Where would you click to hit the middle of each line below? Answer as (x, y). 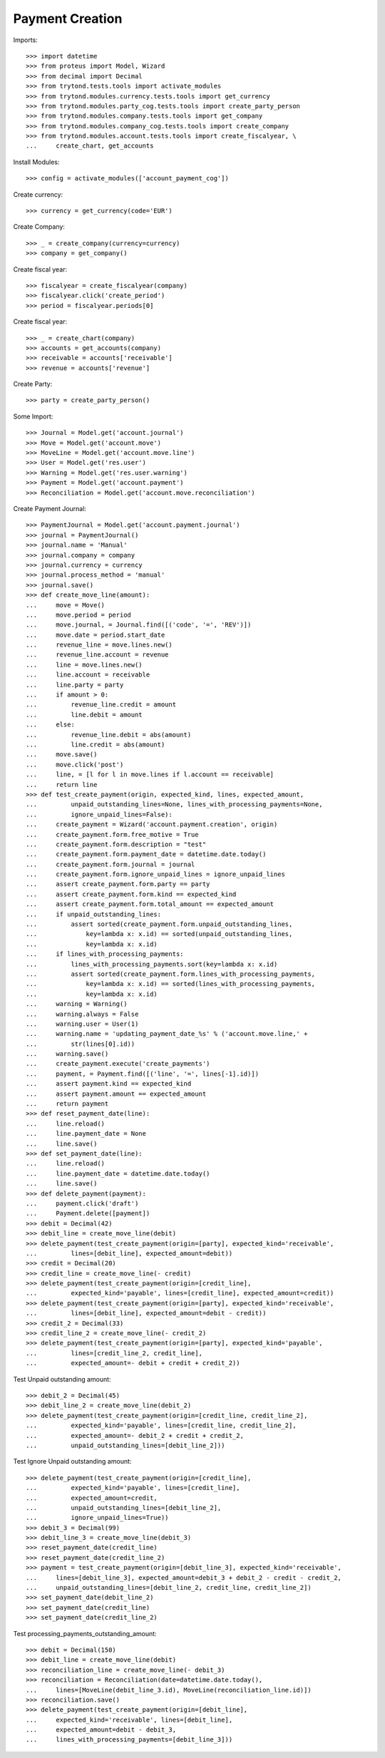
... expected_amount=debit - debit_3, (101, 1730)
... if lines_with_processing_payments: (105, 954)
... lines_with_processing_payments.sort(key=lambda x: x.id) (152, 964)
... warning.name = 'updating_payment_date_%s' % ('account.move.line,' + (167, 1034)
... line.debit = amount (84, 714)
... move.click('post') (75, 764)
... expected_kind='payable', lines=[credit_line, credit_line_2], (161, 1425)
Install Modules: (36, 162)
